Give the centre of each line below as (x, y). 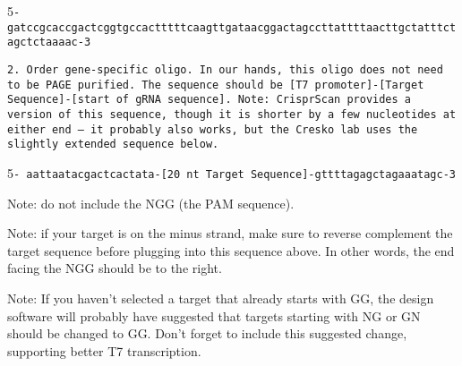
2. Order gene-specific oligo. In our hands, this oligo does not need (225, 69)
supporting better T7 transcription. (104, 350)
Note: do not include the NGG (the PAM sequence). (151, 203)
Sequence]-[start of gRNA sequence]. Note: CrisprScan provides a (210, 100)
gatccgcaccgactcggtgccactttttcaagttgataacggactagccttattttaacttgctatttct (232, 27)
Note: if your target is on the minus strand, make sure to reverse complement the (230, 233)
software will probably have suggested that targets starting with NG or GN (214, 315)
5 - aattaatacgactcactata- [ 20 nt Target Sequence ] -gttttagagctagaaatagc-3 (231, 172)
